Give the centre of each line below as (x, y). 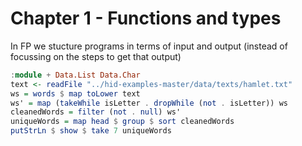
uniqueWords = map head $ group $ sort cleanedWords (122, 122)
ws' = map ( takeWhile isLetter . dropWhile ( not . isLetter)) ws (149, 103)
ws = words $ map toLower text (75, 93)
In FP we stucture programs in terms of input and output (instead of (149, 46)
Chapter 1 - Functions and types (146, 18)
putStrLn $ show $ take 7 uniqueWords (91, 131)
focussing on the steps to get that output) (96, 56)
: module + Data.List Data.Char (75, 75)
